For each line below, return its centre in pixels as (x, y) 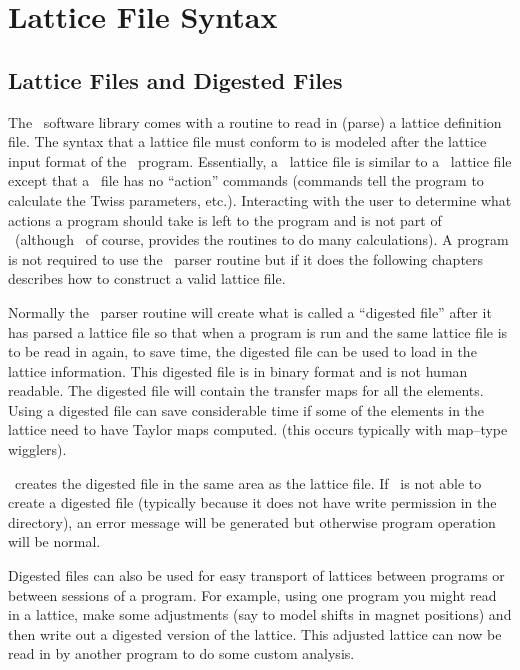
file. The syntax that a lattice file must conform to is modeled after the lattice (247, 141)
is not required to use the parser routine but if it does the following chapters (246, 258)
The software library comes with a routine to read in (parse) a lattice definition (255, 121)
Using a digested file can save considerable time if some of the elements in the (246, 409)
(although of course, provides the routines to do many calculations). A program (261, 239)
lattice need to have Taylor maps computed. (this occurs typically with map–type (258, 429)
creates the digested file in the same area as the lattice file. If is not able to (248, 482)
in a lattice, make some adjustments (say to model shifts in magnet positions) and (260, 614)
